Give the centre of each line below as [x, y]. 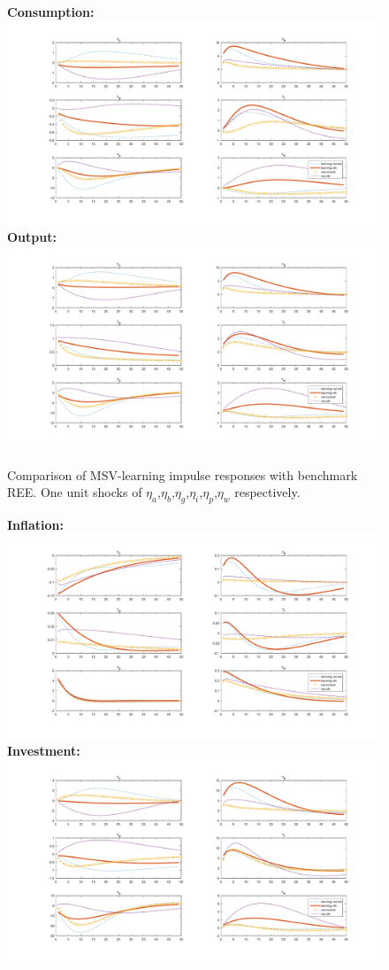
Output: [32, 237]
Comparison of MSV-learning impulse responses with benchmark [183, 474]
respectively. [267, 492]
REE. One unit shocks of [75, 492]
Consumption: [51, 12]
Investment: [44, 750]
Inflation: [36, 525]
